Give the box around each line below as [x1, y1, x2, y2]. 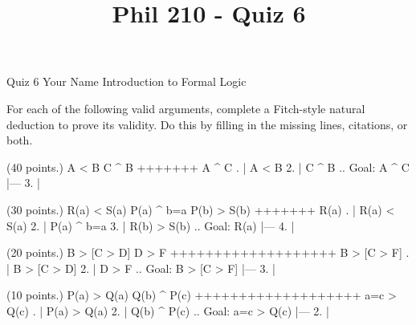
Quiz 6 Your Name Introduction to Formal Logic [6, 73, 247, 90]
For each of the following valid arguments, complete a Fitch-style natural [6, 100, 365, 116]
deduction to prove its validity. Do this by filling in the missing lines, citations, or [6, 116, 408, 132]
